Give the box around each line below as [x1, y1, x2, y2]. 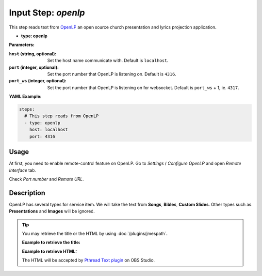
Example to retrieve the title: [22, 240, 81, 245]
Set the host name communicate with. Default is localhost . [47, 58, 168, 63]
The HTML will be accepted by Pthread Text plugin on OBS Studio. [22, 257, 155, 263]
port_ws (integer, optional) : [9, 78, 66, 84]
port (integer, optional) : [9, 64, 59, 70]
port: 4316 [29, 134, 55, 139]
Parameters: [9, 42, 35, 48]
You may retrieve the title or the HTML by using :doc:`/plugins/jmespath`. [22, 230, 168, 236]
